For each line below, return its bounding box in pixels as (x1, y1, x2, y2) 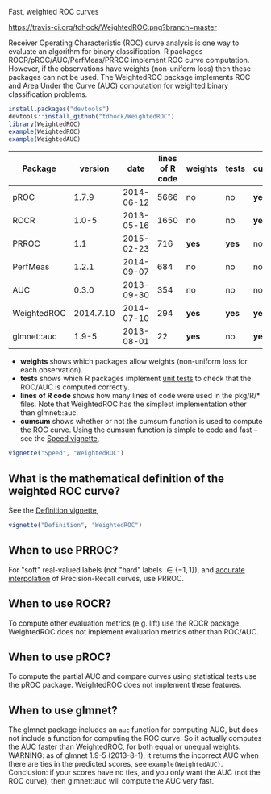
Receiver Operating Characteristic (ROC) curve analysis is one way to (8, 38, 240, 48)
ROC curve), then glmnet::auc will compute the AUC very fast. (8, 776, 215, 786)
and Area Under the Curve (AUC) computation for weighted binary (8, 81, 229, 90)
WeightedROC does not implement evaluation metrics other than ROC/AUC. (8, 626, 260, 636)
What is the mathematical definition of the (8, 472, 224, 485)
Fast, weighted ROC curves (8, 7, 99, 16)
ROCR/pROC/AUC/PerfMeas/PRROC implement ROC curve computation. (8, 56, 250, 64)
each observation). (19, 365, 83, 375)
